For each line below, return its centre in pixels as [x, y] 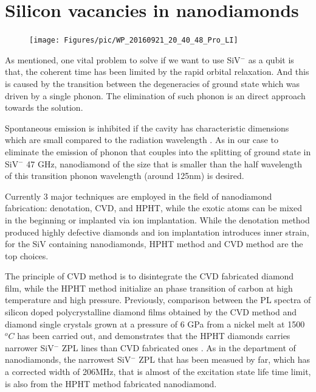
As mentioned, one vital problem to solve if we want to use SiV [123, 59]
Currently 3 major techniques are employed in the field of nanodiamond [139, 196]
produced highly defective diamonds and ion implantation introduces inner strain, [157, 232]
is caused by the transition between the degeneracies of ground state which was [153, 83]
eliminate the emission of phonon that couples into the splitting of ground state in [158, 151]
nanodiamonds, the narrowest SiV [68, 359]
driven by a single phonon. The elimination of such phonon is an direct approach [155, 95]
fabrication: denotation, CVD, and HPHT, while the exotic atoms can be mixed [153, 208]
